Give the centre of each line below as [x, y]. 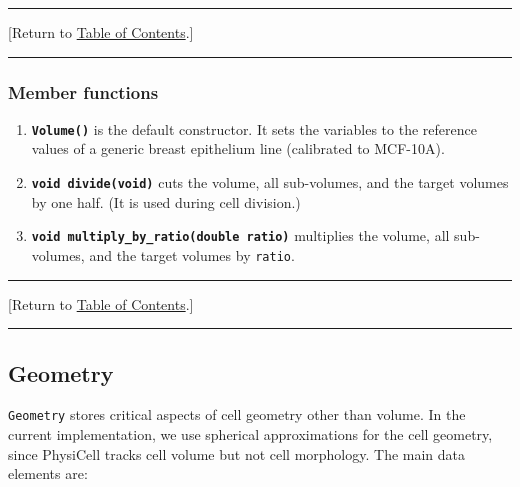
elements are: [48, 473]
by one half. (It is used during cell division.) [166, 201]
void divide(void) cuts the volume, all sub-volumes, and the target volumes [270, 182]
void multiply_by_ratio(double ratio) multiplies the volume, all [240, 235]
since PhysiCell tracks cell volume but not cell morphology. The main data [237, 453]
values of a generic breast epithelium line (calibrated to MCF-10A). [238, 148]
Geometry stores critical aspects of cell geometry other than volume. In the [237, 414]
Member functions [83, 91]
